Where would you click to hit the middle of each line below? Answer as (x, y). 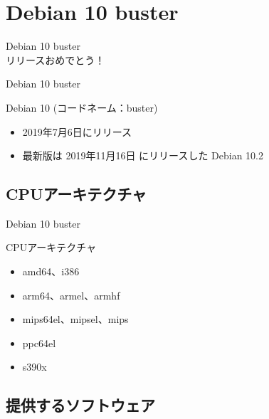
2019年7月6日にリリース (77, 131)
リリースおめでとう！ (56, 59)
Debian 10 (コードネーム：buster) (82, 107)
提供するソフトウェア (80, 405)
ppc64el (39, 343)
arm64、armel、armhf (71, 295)
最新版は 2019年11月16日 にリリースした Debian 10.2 (143, 155)
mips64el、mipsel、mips (75, 319)
